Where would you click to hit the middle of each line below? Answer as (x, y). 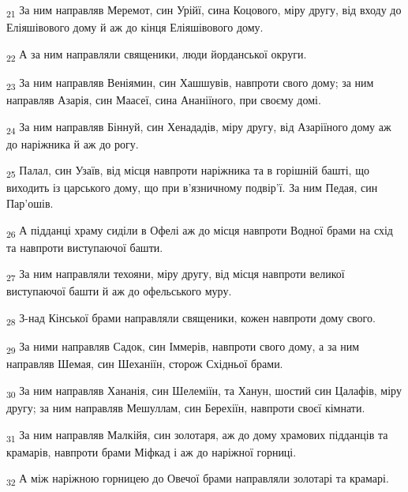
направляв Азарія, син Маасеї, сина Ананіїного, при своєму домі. (164, 99)
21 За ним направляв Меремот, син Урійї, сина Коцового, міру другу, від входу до (204, 11)
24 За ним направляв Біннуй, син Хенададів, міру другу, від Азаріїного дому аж (199, 127)
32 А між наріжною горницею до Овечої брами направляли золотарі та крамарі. (198, 479)
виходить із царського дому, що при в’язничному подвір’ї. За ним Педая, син (192, 188)
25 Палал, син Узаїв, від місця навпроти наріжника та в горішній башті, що (188, 171)
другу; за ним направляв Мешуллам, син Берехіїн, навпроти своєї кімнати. (186, 407)
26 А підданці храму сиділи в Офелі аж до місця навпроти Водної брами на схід (200, 231)
